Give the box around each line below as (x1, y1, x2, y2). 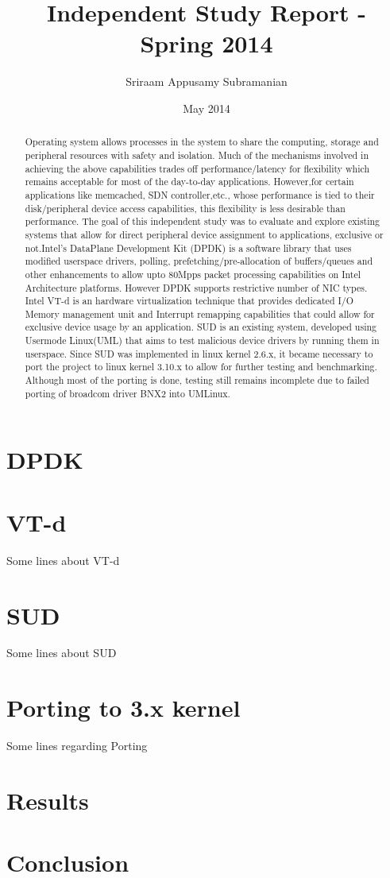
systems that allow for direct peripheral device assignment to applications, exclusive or (25, 227, 384, 241)
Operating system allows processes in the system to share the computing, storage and (25, 135, 379, 149)
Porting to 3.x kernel (6, 691, 241, 724)
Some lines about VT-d (6, 551, 120, 568)
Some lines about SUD (6, 644, 117, 661)
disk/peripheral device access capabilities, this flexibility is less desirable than (25, 201, 346, 215)
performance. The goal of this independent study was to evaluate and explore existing (25, 215, 380, 228)
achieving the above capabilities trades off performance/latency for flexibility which (25, 161, 370, 175)
